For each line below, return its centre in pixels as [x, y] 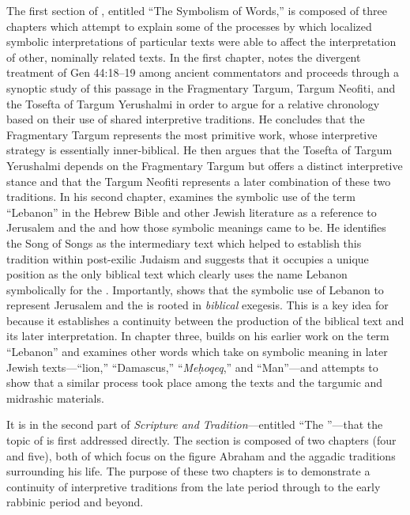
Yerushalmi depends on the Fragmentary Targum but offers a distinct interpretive [205, 165]
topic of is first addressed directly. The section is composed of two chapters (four [201, 440]
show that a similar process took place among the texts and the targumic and [195, 382]
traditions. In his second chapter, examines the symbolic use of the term [181, 197]
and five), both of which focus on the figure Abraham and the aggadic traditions [201, 455]
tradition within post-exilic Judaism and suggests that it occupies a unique [188, 258]
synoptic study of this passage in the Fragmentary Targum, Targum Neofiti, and [201, 87]
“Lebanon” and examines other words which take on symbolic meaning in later [197, 352]
